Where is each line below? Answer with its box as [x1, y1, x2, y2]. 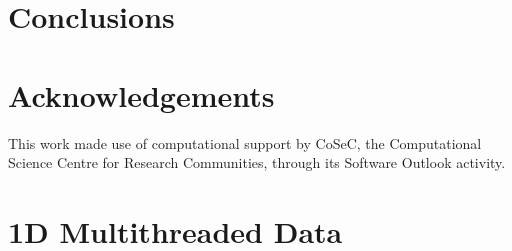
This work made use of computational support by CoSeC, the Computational [8, 132, 482, 153]
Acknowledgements [8, 74, 275, 115]
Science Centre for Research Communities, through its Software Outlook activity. [8, 152, 506, 173]
